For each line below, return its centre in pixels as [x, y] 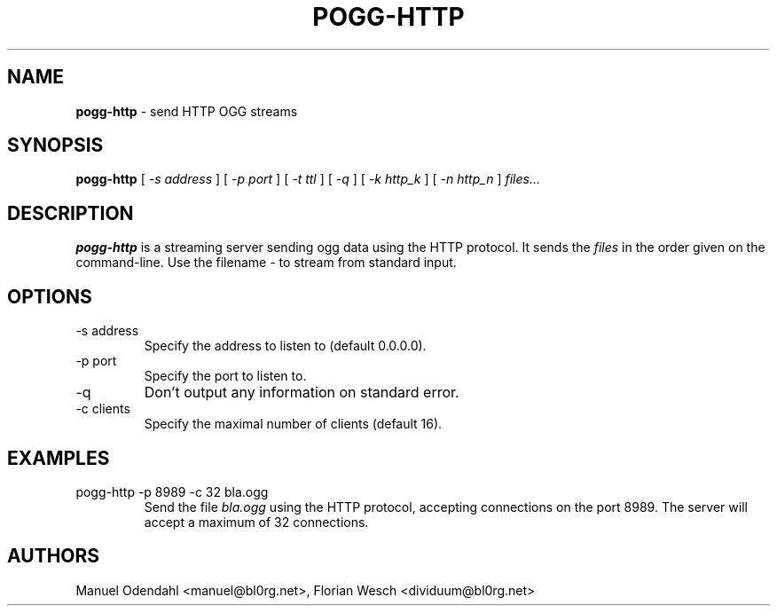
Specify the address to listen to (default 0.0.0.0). [285, 346]
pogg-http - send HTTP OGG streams [187, 111]
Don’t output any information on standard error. [302, 393]
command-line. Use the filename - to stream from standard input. [266, 263]
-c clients [103, 409]
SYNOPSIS [55, 145]
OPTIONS [50, 296]
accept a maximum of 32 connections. [256, 522]
